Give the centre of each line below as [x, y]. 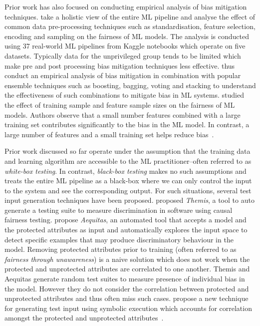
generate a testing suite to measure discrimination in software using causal [119, 210]
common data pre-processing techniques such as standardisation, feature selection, [130, 26]
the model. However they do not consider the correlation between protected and [127, 288]
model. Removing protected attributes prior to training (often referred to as [121, 249]
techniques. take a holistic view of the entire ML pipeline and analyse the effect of [130, 16]
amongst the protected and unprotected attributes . [84, 318]
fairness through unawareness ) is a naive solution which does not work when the [127, 259]
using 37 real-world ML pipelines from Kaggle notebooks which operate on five [125, 46]
